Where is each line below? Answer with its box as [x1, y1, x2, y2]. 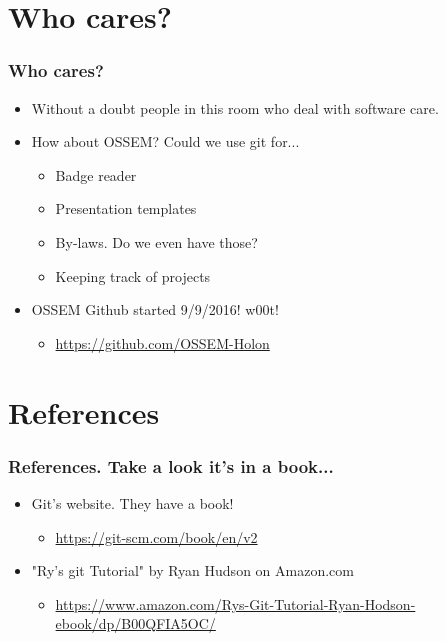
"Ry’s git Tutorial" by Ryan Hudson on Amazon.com [31, 560, 354, 581]
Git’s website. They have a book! [31, 492, 234, 513]
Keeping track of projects [55, 265, 211, 286]
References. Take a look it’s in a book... [8, 453, 334, 478]
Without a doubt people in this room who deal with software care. [31, 97, 439, 118]
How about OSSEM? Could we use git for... [31, 131, 300, 152]
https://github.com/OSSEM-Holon [55, 332, 270, 353]
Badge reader [55, 164, 137, 185]
